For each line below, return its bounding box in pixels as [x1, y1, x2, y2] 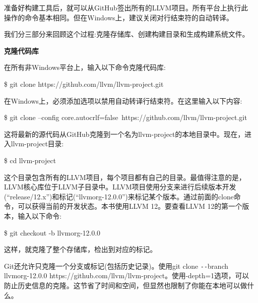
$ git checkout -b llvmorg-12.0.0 [4, 227, 101, 238]
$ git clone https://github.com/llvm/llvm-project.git [4, 78, 164, 89]
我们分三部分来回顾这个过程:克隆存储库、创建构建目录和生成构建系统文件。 [4, 29, 249, 39]
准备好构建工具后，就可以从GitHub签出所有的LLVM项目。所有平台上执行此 [4, 2, 248, 12]
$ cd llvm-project [4, 155, 56, 165]
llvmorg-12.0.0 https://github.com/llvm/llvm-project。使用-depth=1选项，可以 [4, 270, 249, 281]
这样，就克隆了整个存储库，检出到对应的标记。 [4, 244, 157, 254]
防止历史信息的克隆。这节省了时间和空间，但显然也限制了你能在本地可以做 [4, 280, 247, 290]
